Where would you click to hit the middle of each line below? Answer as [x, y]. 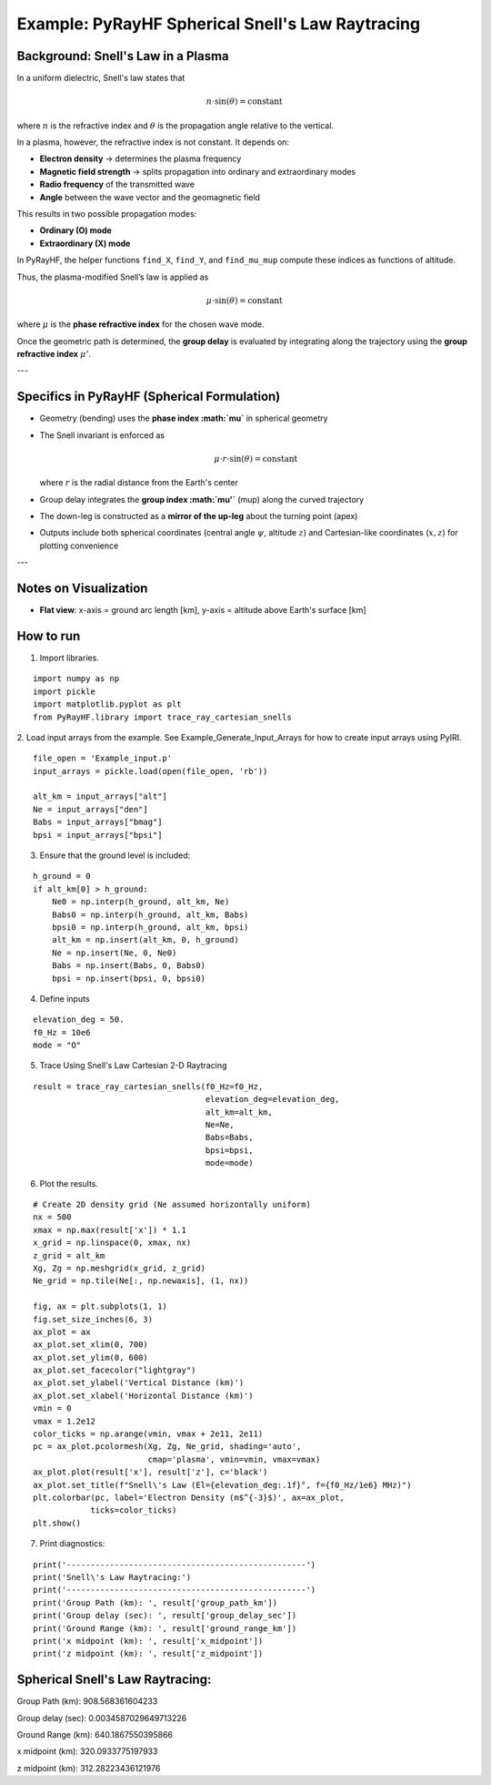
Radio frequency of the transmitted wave [117, 184]
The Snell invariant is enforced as [102, 435]
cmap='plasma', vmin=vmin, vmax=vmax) [234, 1459]
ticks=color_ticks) [134, 1510]
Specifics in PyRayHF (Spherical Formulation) [149, 397]
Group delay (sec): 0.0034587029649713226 [102, 1718]
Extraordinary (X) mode [85, 243]
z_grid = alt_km [69, 1255]
